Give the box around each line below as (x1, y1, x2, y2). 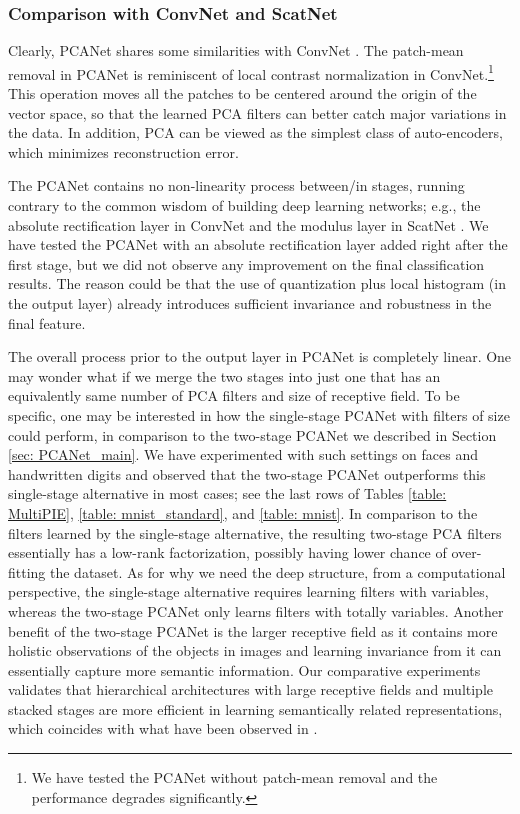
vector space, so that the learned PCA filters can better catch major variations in (8, 102, 507, 123)
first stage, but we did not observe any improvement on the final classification (8, 253, 485, 274)
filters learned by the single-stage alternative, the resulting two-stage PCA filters (8, 522, 502, 543)
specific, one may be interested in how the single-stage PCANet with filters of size (8, 404, 510, 425)
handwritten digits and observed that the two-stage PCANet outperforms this (8, 463, 486, 484)
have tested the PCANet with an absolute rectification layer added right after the (8, 234, 508, 255)
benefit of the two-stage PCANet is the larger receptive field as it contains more (8, 620, 498, 641)
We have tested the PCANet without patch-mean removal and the (31, 767, 438, 788)
